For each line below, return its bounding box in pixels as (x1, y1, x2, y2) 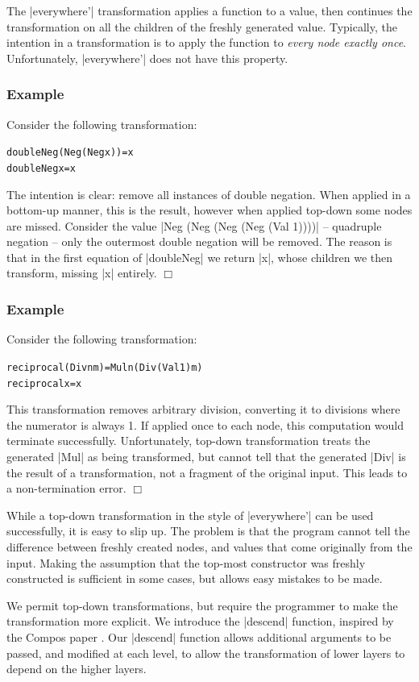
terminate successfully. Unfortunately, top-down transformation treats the (6, 432, 371, 449)
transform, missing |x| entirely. (6, 264, 157, 281)
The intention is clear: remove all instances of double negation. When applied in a (6, 185, 411, 202)
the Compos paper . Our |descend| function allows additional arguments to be (6, 628, 392, 645)
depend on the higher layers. (6, 660, 147, 677)
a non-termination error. (6, 480, 127, 497)
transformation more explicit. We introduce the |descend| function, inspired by (6, 613, 394, 630)
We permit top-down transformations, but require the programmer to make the (6, 597, 398, 613)
